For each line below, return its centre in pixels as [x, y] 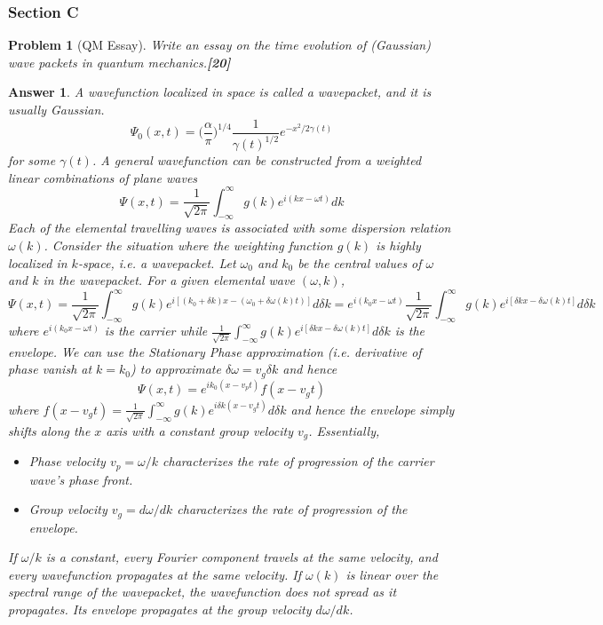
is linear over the [392, 574]
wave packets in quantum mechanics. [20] [119, 62]
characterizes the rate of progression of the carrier [298, 461]
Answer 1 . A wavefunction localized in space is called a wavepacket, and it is [220, 92]
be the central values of [360, 262]
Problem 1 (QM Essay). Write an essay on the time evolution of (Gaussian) [219, 45]
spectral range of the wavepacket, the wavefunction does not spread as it [202, 592]
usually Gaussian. [56, 109]
